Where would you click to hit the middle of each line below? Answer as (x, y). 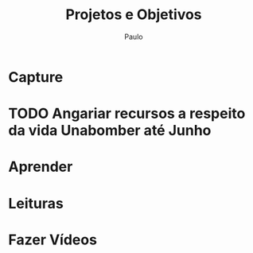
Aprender (41, 167)
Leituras (36, 203)
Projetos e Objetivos (134, 15)
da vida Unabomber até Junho (110, 131)
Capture (36, 77)
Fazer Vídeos (53, 239)
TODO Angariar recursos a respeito (127, 114)
